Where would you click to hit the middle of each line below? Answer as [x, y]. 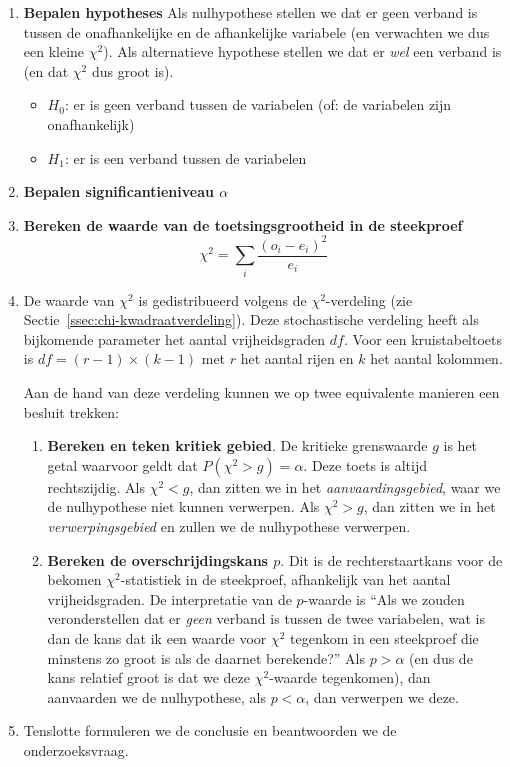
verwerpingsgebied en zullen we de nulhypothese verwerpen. [229, 525]
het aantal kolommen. [436, 358]
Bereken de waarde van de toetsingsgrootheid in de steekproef [243, 224]
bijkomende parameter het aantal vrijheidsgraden [174, 338]
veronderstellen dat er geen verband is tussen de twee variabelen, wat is [266, 618]
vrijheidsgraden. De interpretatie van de [169, 598]
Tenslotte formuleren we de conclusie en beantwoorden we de [210, 730]
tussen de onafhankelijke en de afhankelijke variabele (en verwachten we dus [256, 31]
